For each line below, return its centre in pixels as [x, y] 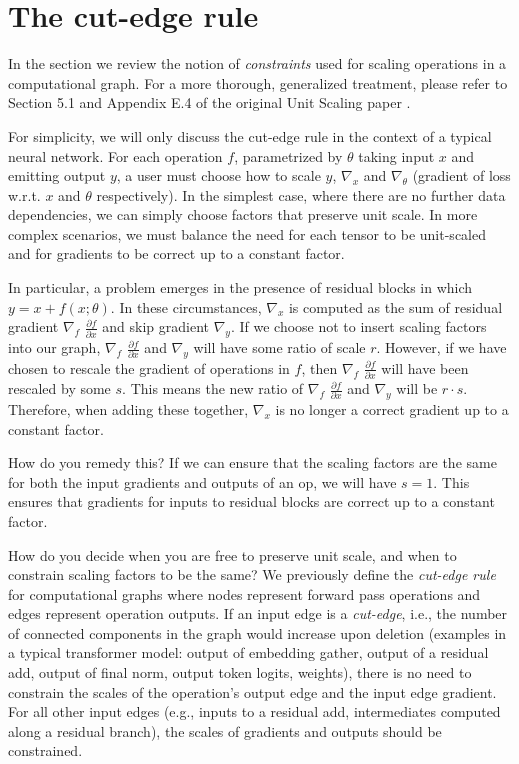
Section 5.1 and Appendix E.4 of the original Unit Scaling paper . [209, 102]
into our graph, [54, 347]
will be [417, 388]
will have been [425, 367]
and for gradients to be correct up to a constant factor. [176, 253]
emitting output [57, 175]
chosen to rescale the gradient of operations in [149, 367]
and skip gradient [155, 326]
